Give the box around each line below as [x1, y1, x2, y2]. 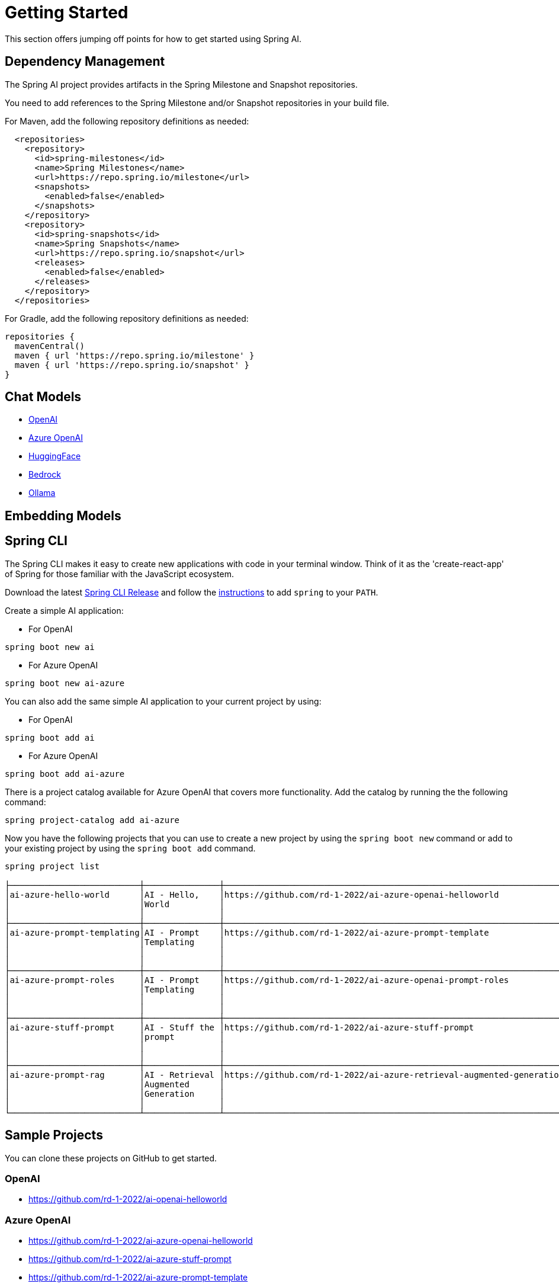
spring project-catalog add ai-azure [5, 815, 180, 825]
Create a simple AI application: [5, 605, 124, 616]
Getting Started [5, 2, 128, 23]
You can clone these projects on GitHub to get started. [5, 1152, 217, 1163]
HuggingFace [28, 451, 81, 462]
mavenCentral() [14, 341, 85, 351]
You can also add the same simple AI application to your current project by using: [5, 696, 322, 706]
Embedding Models [5, 508, 121, 523]
